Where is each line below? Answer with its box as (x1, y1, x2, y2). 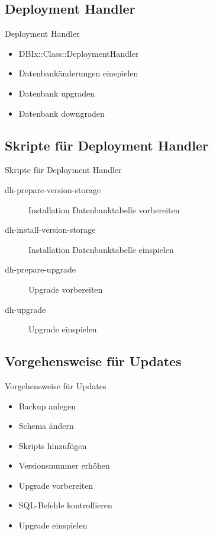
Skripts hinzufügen (18, 439, 87, 451)
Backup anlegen (18, 399, 76, 412)
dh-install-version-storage (5, 223, 96, 236)
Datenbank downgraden (18, 107, 105, 119)
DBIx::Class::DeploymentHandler (18, 47, 139, 59)
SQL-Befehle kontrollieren (18, 499, 112, 511)
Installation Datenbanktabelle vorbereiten (28, 203, 180, 216)
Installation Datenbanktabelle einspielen (28, 243, 174, 255)
